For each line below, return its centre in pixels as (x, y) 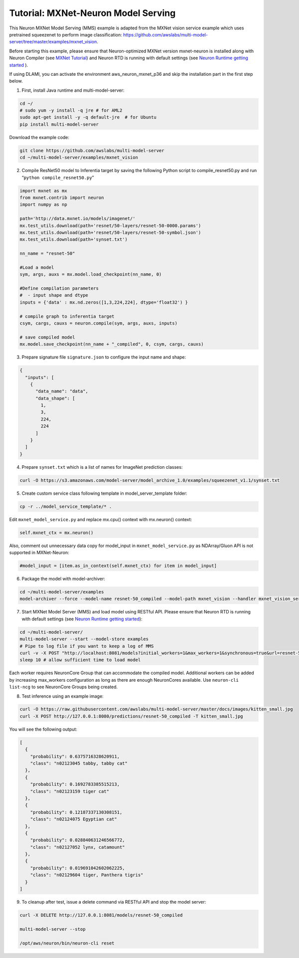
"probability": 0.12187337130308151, (76, 812)
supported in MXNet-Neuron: (39, 553)
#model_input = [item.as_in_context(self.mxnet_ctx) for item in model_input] (118, 566)
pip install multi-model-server (59, 124)
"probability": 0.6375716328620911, (75, 756)
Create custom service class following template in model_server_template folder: (105, 493)
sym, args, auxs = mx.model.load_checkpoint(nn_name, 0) (91, 275)
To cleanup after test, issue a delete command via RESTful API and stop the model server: (114, 902)
